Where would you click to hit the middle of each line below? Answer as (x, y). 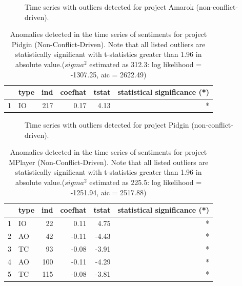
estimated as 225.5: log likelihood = (146, 182)
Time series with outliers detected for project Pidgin (107, 125)
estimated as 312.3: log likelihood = (146, 64)
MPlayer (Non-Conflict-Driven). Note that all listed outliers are (108, 162)
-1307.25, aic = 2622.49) (108, 74)
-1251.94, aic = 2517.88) (108, 192)
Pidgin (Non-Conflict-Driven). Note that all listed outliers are (108, 44)
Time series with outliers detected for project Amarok (109, 7)
